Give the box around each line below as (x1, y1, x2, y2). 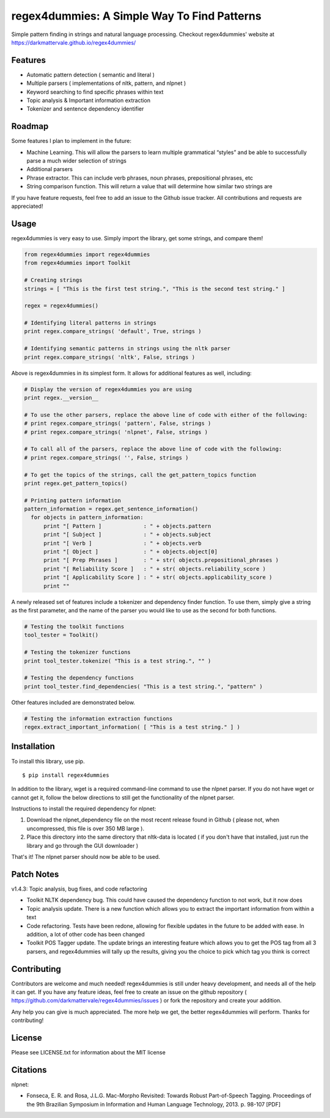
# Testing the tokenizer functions (24, 649, 131, 656)
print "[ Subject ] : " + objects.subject (43, 531, 211, 538)
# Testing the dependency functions (24, 674, 134, 682)
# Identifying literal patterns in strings (24, 320, 157, 326)
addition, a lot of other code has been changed (26, 930, 145, 938)
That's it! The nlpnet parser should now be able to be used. (11, 853, 160, 861)
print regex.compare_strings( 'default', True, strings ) (24, 328, 202, 335)
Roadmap (11, 121, 49, 131)
